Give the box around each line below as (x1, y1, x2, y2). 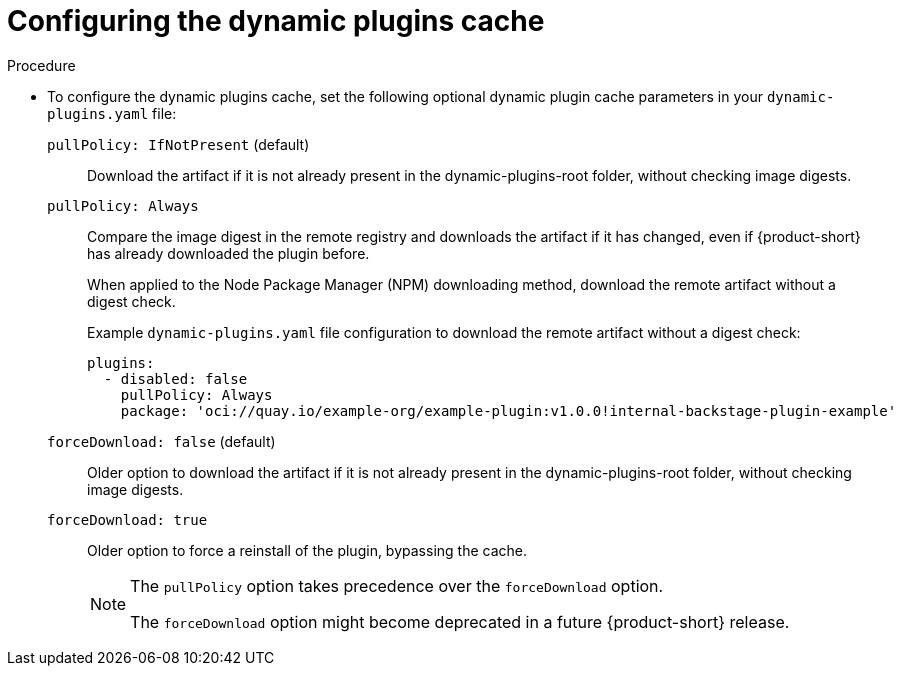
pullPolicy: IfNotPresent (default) (47, 135, 310, 153)
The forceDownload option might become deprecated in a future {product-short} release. (130, 611, 790, 632)
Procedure (7, 56, 76, 74)
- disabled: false (103, 370, 248, 387)
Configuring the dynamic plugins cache (7, 4, 545, 38)
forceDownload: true (47, 511, 208, 528)
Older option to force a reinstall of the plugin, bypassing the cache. (87, 541, 527, 559)
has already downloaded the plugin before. (87, 244, 370, 262)
